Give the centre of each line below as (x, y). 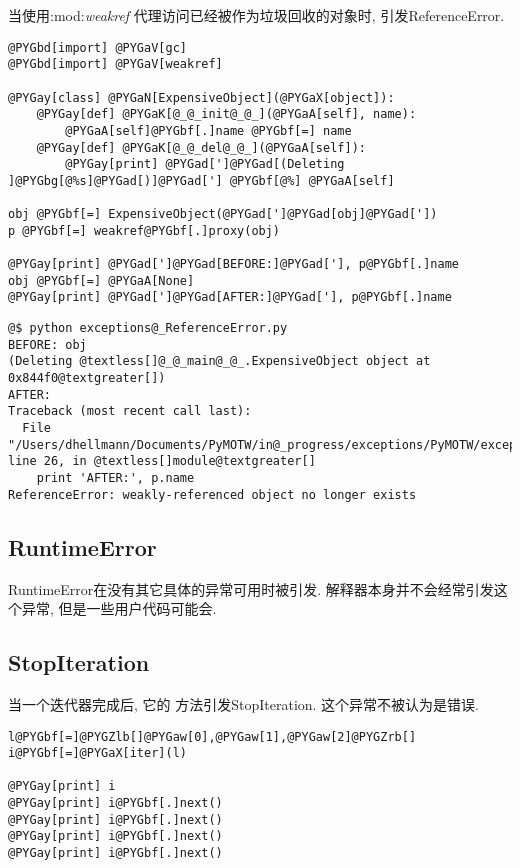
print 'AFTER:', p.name (115, 478)
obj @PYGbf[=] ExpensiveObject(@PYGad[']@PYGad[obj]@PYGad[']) (223, 214)
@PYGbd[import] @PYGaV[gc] (97, 47)
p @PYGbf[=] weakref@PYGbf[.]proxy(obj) (144, 230)
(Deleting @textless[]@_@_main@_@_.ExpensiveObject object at (219, 361)
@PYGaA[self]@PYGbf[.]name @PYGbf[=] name (208, 130)
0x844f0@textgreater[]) (87, 378)
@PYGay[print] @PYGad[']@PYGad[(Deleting (205, 164)
